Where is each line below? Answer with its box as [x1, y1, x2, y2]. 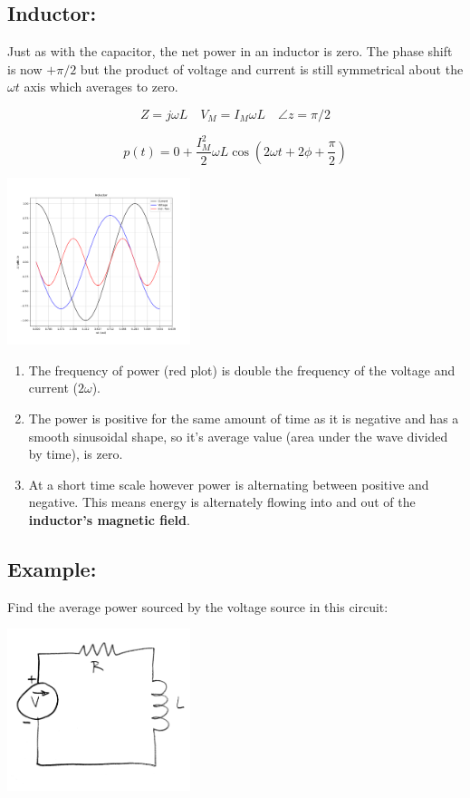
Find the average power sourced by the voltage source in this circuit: [7, 597, 388, 616]
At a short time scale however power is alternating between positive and [28, 474, 429, 493]
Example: [7, 554, 97, 582]
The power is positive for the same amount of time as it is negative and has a [28, 408, 459, 427]
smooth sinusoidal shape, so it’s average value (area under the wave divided [28, 426, 448, 445]
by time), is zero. [28, 444, 123, 463]
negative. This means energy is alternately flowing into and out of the [28, 492, 416, 511]
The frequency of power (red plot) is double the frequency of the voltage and [28, 360, 456, 379]
